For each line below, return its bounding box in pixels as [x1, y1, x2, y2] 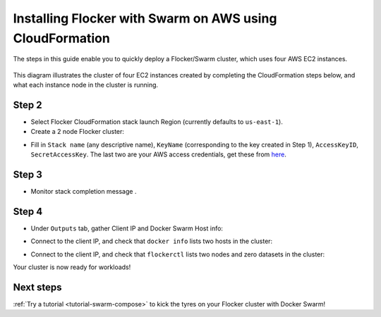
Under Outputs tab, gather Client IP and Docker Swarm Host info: [30, 224, 224, 232]
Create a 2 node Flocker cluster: [30, 128, 125, 136]
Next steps [13, 282, 62, 293]
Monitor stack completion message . [30, 187, 137, 196]
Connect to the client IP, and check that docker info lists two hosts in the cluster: [30, 237, 273, 246]
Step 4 [13, 205, 43, 218]
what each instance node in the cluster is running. [13, 81, 159, 89]
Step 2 [13, 99, 42, 111]
